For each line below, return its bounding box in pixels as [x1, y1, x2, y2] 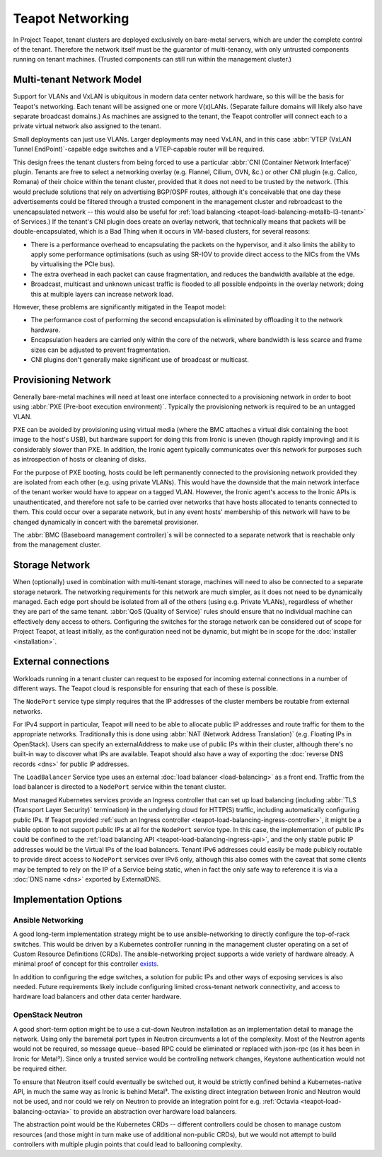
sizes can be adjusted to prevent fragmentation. [30, 346, 170, 354]
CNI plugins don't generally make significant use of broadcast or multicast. [30, 355, 249, 364]
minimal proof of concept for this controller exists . [13, 959, 159, 968]
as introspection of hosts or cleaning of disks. [13, 455, 146, 464]
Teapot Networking [13, 11, 129, 26]
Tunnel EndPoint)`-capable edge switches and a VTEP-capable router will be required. [13, 145, 265, 154]
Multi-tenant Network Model [13, 74, 141, 86]
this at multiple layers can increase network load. [30, 290, 174, 298]
